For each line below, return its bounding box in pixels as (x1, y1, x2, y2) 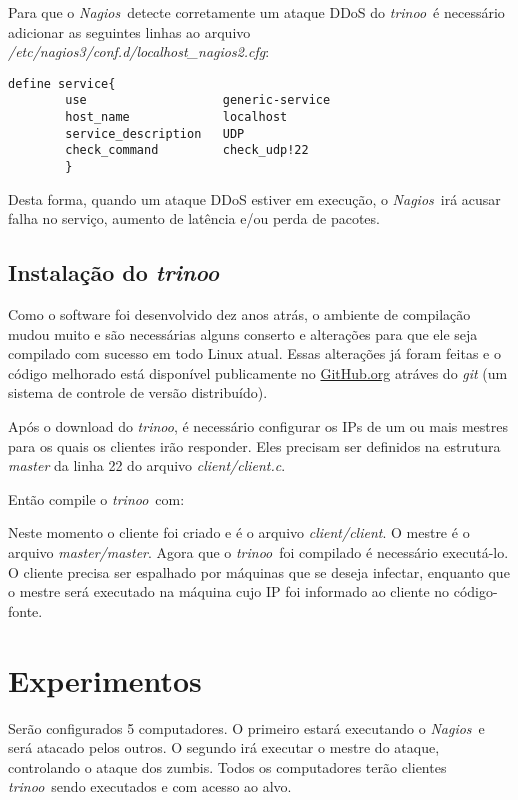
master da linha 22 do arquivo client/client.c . (8, 455, 286, 476)
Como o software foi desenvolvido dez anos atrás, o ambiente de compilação (8, 304, 471, 325)
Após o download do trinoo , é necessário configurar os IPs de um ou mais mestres (8, 416, 509, 437)
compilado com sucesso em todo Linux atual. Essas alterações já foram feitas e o (8, 343, 501, 364)
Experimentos (8, 659, 202, 700)
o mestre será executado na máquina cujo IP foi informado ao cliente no (8, 581, 450, 602)
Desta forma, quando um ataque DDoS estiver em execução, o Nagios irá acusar (8, 188, 501, 209)
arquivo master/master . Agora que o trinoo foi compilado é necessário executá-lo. (8, 542, 509, 563)
